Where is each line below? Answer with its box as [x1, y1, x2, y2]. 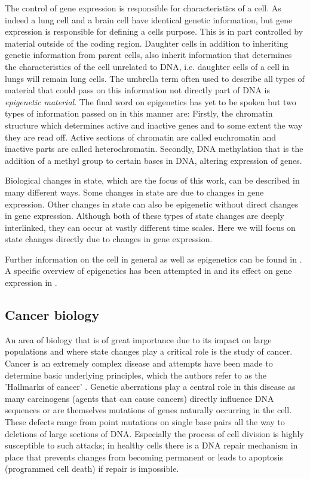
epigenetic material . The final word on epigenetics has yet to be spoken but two [5, 95, 296, 108]
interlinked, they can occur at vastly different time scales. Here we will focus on [5, 221, 296, 233]
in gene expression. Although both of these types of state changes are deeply [5, 209, 284, 222]
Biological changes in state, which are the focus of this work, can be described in [5, 174, 300, 187]
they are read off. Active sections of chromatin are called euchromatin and [5, 130, 277, 143]
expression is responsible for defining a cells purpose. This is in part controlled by [5, 25, 303, 38]
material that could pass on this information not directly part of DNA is [5, 84, 271, 96]
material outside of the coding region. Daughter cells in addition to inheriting [5, 36, 288, 49]
